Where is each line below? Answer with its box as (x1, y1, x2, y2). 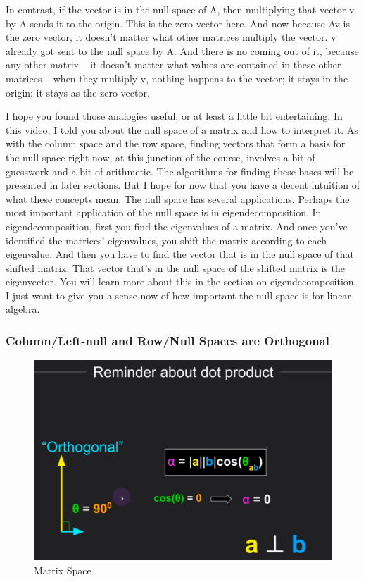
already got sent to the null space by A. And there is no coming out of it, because (6, 43, 359, 58)
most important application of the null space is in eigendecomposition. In (6, 205, 322, 220)
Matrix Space (34, 562, 91, 577)
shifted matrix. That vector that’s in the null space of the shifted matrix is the (6, 260, 345, 275)
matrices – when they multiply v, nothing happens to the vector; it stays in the (6, 70, 348, 85)
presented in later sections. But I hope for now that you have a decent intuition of (6, 178, 360, 192)
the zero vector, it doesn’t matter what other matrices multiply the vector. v (6, 30, 336, 44)
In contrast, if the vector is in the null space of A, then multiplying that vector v (6, 2, 355, 16)
